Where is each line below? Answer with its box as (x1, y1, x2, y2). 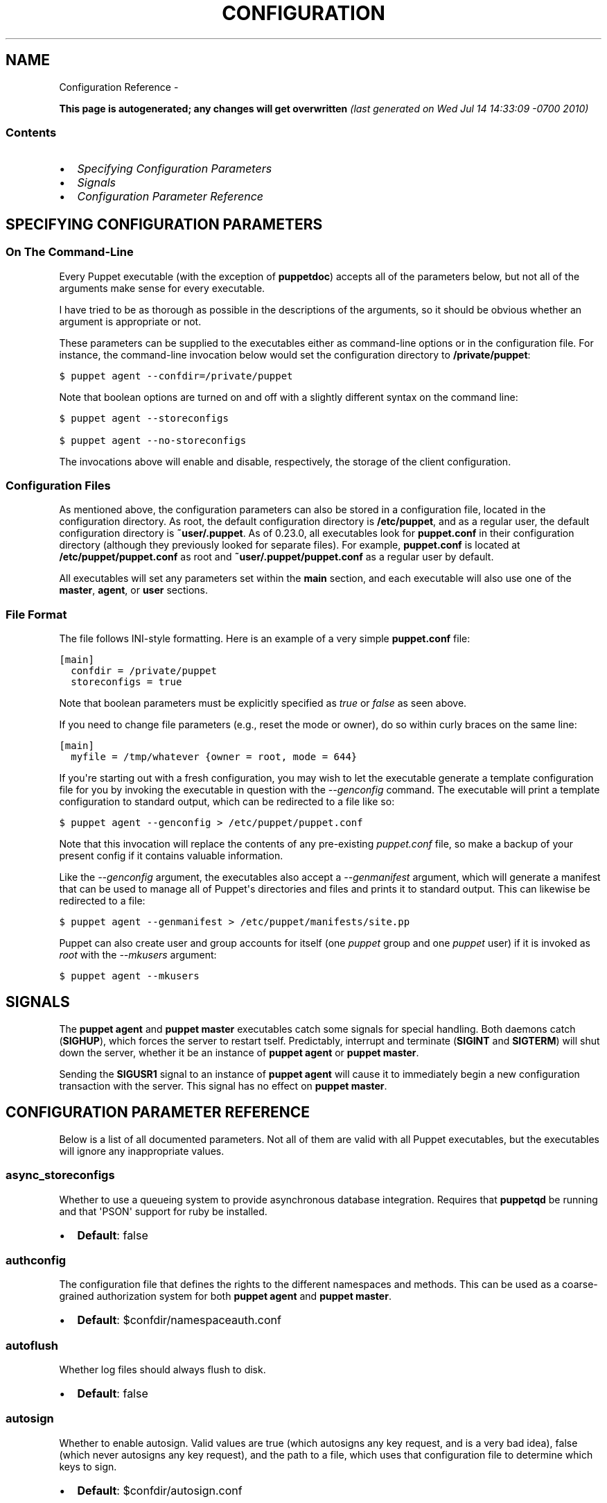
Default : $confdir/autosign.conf (77, 1483, 243, 1497)
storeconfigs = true (71, 676, 182, 688)
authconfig (6, 1253, 67, 1267)
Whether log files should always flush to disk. (59, 1364, 266, 1375)
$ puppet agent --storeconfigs (59, 412, 229, 424)
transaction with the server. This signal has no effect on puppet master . (59, 1079, 387, 1092)
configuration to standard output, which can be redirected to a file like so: (59, 796, 395, 808)
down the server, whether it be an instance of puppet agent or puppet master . (59, 1046, 419, 1058)
